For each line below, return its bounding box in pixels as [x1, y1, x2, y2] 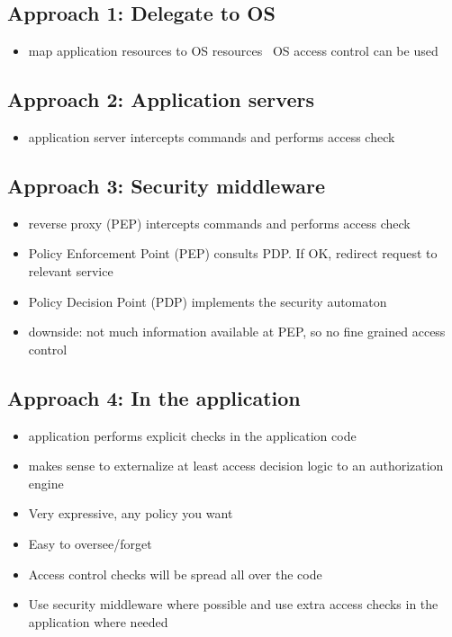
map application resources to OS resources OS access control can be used [28, 41, 438, 60]
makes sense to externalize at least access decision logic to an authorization [28, 456, 444, 475]
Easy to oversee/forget [28, 534, 152, 552]
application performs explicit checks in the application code [28, 426, 357, 444]
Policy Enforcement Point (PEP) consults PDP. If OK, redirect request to [28, 244, 438, 263]
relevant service [28, 261, 113, 280]
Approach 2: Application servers [7, 85, 314, 113]
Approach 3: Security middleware [7, 171, 325, 199]
